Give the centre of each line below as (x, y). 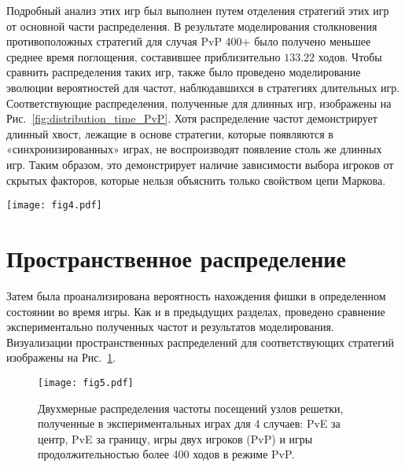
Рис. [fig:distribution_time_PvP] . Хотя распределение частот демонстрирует (192, 118)
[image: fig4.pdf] (54, 206)
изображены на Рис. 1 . (61, 357)
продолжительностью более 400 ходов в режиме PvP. (166, 454)
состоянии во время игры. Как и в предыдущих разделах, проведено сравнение (196, 311)
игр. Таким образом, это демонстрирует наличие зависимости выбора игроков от (200, 164)
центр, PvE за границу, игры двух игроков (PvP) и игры (175, 438)
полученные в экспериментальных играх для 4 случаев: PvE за (189, 423)
